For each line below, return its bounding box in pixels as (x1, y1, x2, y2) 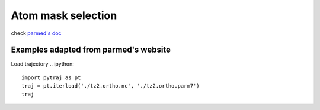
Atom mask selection (11, 9, 117, 22)
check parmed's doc (11, 30, 62, 37)
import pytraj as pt (21, 74, 81, 81)
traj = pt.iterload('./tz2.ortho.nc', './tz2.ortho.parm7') (21, 83, 200, 89)
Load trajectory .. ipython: (11, 60, 74, 67)
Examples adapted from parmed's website (11, 45, 171, 55)
